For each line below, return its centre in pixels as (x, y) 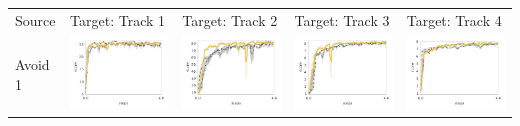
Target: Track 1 (118, 19)
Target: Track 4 (454, 19)
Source (35, 19)
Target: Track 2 (230, 19)
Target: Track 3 (342, 19)
